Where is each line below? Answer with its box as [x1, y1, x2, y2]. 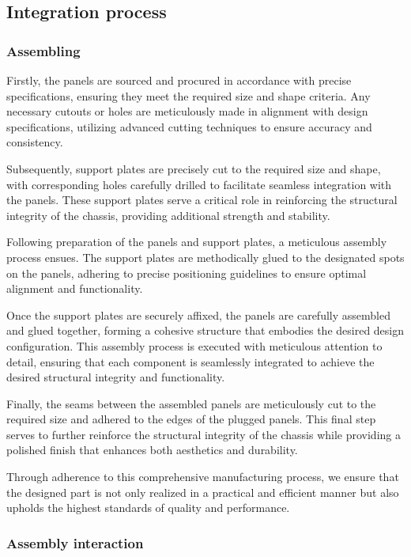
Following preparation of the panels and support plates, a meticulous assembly [6, 233, 387, 250]
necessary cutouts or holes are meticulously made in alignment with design [6, 103, 368, 119]
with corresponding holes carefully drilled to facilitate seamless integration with [6, 176, 392, 192]
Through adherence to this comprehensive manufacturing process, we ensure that [6, 468, 399, 485]
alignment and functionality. [6, 280, 143, 297]
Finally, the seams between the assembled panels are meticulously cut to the [6, 395, 376, 411]
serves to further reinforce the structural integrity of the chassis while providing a [6, 426, 401, 442]
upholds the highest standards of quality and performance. [6, 499, 290, 516]
